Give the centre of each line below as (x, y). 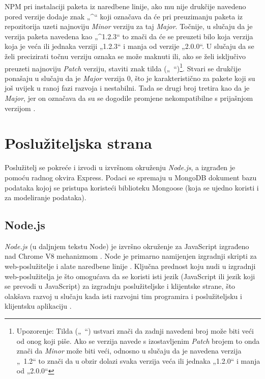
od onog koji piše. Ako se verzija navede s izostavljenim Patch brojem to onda (138, 341)
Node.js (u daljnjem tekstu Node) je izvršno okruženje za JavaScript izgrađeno (127, 246)
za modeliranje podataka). (46, 197)
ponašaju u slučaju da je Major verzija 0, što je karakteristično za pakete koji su (130, 78)
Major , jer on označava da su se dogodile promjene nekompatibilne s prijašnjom (129, 98)
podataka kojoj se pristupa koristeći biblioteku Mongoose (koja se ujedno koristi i (132, 187)
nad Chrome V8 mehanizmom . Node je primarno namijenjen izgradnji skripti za (131, 256)
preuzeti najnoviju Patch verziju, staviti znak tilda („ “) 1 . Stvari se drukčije (123, 67)
